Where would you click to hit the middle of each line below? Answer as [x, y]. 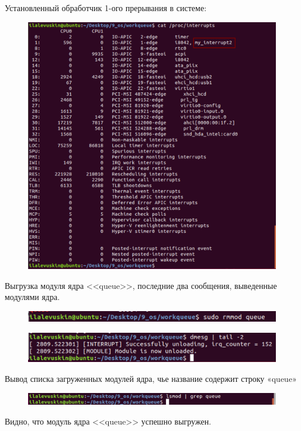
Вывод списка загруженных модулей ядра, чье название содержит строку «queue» [151, 379]
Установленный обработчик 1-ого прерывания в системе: [106, 8]
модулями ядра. [32, 297]
